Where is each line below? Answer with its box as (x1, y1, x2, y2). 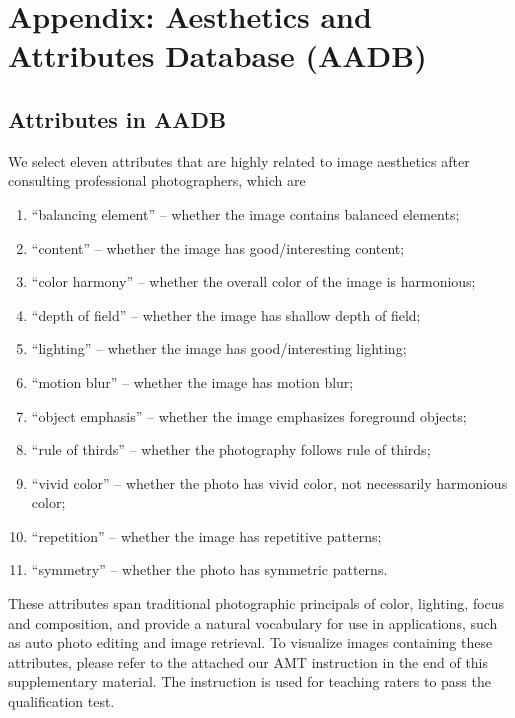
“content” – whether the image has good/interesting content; (31, 237, 405, 258)
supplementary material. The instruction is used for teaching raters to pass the (8, 671, 491, 692)
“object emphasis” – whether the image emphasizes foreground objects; (31, 405, 467, 426)
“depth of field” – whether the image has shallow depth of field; (31, 304, 421, 325)
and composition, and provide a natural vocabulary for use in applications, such (8, 612, 498, 633)
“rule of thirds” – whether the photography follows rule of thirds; (31, 439, 431, 460)
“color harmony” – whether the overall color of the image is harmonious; (31, 271, 476, 292)
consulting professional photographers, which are (8, 170, 306, 191)
